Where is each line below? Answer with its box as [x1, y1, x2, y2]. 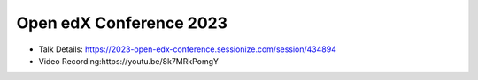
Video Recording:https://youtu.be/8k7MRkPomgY [38, 55, 220, 66]
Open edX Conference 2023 [16, 13, 227, 33]
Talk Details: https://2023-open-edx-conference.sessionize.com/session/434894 [38, 44, 336, 55]
